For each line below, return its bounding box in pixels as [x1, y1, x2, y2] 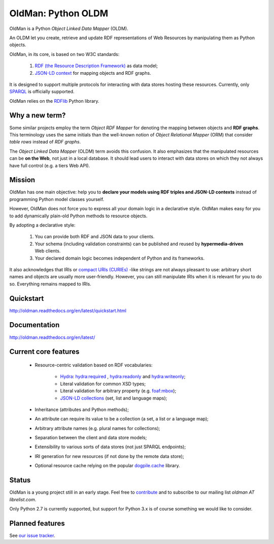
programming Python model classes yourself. [9, 196, 105, 202]
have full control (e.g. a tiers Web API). [9, 162, 90, 168]
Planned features [9, 519, 65, 528]
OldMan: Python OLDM [9, 8, 109, 19]
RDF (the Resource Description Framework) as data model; [35, 63, 158, 69]
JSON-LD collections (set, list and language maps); [60, 395, 167, 401]
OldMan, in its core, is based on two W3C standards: [9, 51, 120, 57]
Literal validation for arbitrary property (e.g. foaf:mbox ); [60, 388, 177, 394]
